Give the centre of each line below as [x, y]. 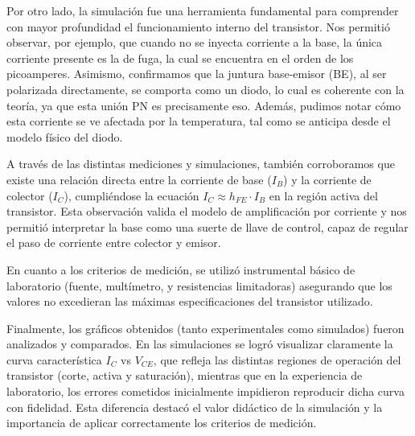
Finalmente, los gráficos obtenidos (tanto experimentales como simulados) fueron [205, 328]
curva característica [54, 359]
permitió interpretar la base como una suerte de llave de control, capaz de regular [207, 226]
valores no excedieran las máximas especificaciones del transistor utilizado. [190, 301]
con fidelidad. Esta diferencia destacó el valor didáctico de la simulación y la [195, 407]
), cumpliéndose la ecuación [131, 195]
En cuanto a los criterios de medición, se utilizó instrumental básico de [181, 269]
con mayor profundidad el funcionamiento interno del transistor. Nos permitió [198, 26]
